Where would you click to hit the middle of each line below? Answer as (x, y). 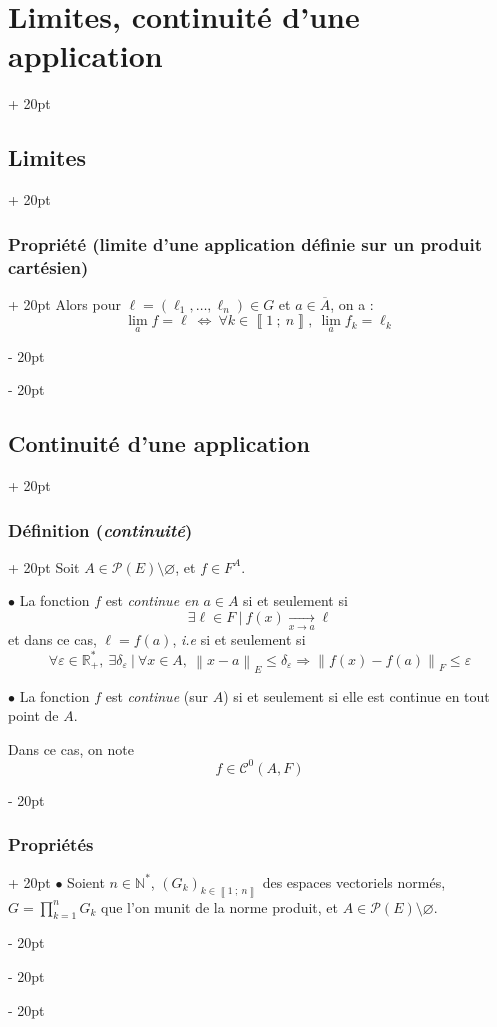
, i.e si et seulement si (239, 639)
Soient (86, 881)
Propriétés (51, 844)
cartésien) (48, 266)
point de (33, 715)
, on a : (352, 303)
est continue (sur (156, 695)
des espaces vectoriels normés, (354, 881)
